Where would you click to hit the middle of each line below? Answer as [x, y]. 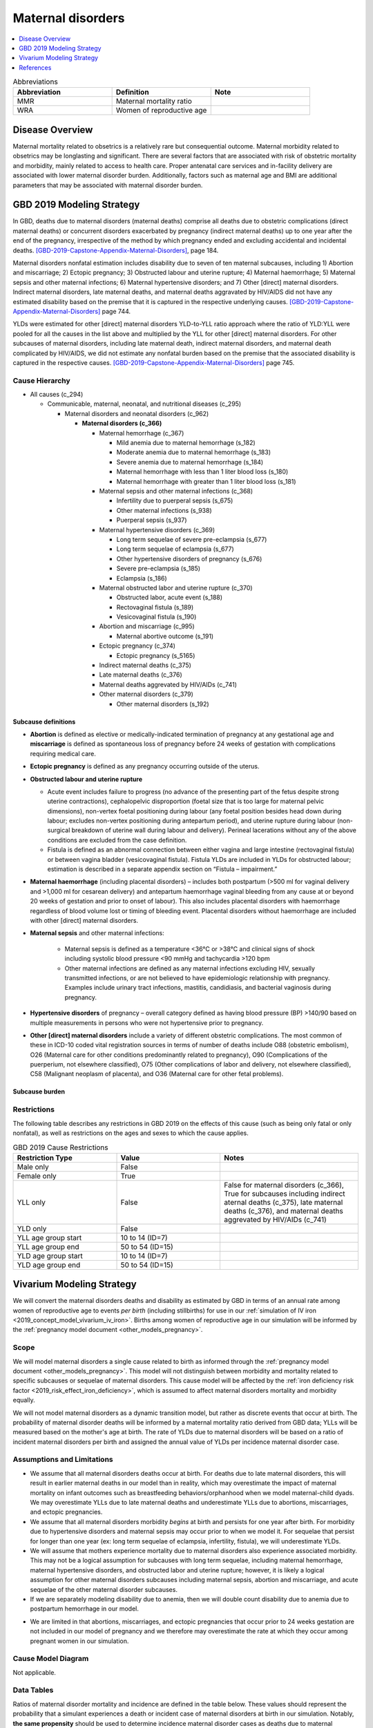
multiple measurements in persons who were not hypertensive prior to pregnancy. [147, 1022]
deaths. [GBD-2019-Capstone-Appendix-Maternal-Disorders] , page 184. [116, 250]
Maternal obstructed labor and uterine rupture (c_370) [176, 588]
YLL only [31, 1202]
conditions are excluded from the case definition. [117, 840]
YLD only [32, 1228]
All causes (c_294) [57, 395]
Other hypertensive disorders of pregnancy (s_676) [189, 558]
